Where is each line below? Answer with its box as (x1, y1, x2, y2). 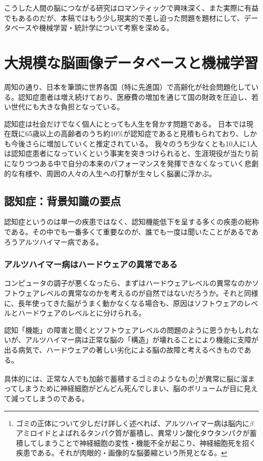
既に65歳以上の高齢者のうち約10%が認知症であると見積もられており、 (11, 128, 243, 139)
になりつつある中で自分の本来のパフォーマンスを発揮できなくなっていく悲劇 (4, 158, 259, 169)
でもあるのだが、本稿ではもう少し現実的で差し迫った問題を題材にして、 (4, 12, 244, 23)
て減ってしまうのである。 (4, 393, 89, 404)
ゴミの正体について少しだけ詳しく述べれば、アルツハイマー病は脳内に (16, 417, 249, 428)
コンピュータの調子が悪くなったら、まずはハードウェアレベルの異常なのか (4, 278, 252, 288)
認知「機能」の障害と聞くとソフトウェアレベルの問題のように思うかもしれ (4, 324, 252, 335)
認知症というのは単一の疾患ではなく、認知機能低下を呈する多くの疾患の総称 (4, 216, 259, 227)
